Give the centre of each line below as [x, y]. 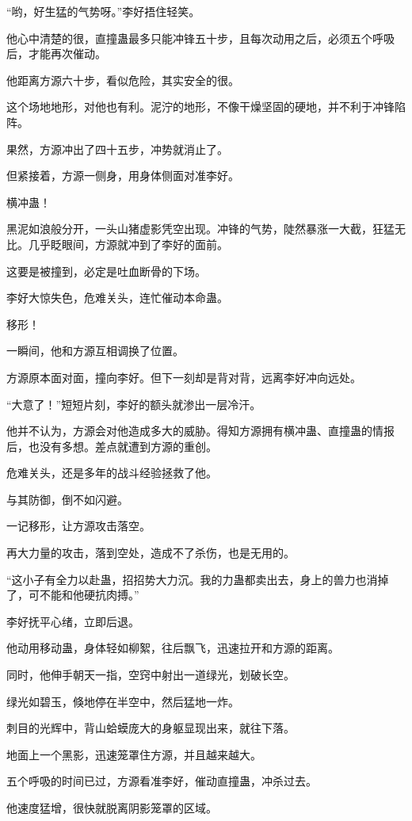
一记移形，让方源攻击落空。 [78, 526]
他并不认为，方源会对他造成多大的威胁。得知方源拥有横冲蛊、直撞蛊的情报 [200, 431]
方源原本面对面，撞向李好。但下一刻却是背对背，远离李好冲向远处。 [184, 377]
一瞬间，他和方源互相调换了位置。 [95, 351]
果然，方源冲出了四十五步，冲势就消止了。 [117, 149]
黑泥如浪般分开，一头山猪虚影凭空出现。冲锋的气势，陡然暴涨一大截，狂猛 [200, 229]
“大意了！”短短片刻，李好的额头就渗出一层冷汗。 [134, 404]
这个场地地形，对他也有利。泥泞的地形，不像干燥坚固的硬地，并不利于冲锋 [200, 107]
